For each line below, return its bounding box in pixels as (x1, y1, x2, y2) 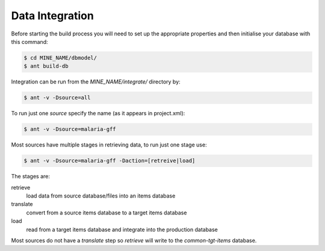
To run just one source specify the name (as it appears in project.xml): (11, 110, 185, 117)
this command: (11, 38, 48, 45)
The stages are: (11, 173, 51, 180)
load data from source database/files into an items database (26, 192, 176, 199)
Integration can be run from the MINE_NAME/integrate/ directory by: (11, 78, 181, 85)
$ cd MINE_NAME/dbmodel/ (23, 54, 97, 61)
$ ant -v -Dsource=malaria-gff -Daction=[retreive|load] (23, 157, 196, 165)
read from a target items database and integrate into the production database (26, 226, 218, 233)
